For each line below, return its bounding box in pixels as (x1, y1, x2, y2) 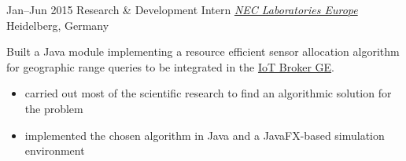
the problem (24, 100, 83, 116)
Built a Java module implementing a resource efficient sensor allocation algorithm (6, 43, 400, 60)
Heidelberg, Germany (6, 16, 109, 33)
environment (24, 142, 85, 159)
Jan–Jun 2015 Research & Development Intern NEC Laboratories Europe (6, 2, 358, 17)
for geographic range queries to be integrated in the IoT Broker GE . (6, 58, 334, 75)
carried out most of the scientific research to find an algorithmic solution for (24, 85, 392, 101)
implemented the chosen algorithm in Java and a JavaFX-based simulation (24, 126, 385, 143)
